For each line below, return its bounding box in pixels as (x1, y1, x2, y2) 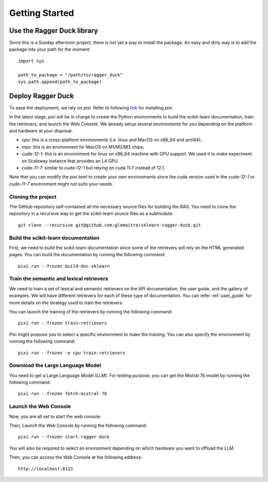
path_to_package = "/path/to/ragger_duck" (18, 72, 123, 78)
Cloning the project (9, 193, 57, 200)
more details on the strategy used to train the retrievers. (9, 299, 124, 305)
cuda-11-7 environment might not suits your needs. (9, 181, 114, 187)
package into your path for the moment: (9, 46, 91, 52)
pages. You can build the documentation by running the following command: (9, 252, 166, 258)
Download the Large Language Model (9, 362, 101, 369)
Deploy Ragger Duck (9, 92, 74, 100)
